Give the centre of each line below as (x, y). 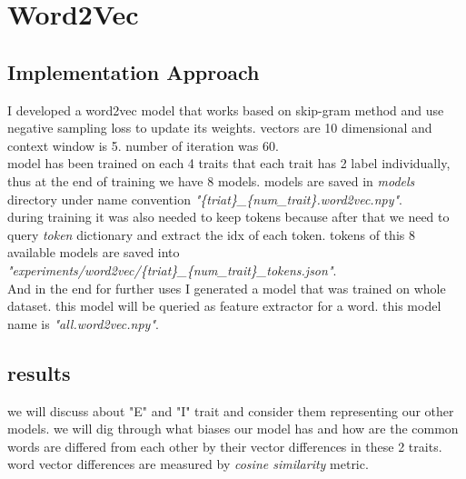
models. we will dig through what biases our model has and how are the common (233, 429)
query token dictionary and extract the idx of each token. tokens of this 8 (211, 234)
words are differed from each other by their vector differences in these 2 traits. (225, 446)
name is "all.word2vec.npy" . (83, 323)
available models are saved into (94, 252)
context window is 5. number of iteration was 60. (143, 145)
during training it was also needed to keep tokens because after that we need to (228, 217)
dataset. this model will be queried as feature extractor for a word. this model (224, 306)
